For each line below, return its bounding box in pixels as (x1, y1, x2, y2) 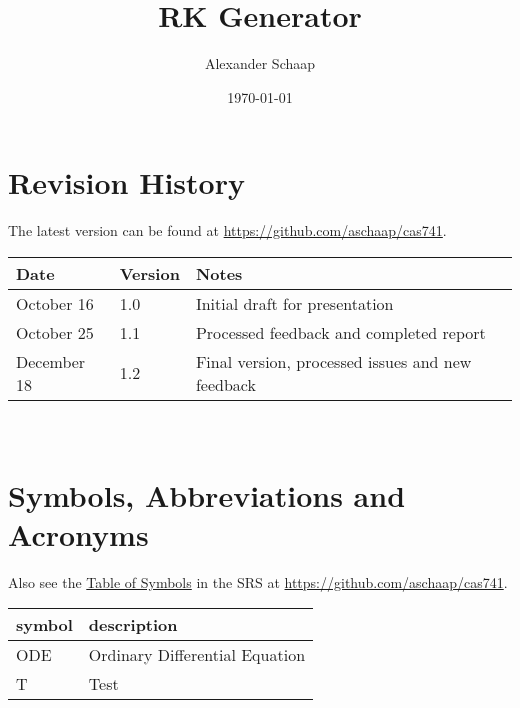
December (16, 349, 86, 373)
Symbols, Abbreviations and (8, 474, 406, 515)
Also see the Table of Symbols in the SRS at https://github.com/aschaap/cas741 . (8, 571, 508, 592)
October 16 (16, 291, 94, 315)
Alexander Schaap (204, 53, 316, 74)
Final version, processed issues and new (195, 349, 472, 373)
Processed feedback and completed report (195, 320, 486, 344)
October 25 (16, 320, 94, 344)
